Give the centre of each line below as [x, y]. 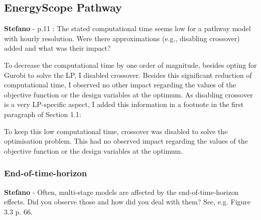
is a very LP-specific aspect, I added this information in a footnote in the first [124, 104]
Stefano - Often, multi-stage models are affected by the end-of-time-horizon [121, 192]
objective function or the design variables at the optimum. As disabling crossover [128, 94]
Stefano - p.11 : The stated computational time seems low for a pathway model [127, 28]
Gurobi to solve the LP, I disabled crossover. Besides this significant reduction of [128, 75]
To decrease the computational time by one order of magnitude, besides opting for [130, 65]
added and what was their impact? [57, 48]
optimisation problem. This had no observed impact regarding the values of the [126, 141]
